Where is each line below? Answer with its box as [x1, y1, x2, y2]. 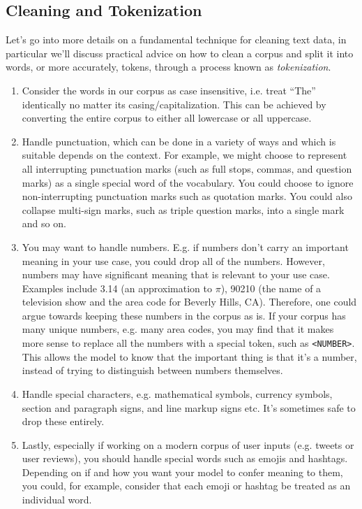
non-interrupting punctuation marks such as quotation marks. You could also [22, 189, 352, 203]
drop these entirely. [22, 414, 105, 429]
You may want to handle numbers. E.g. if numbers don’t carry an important [22, 239, 349, 254]
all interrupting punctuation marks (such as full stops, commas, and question [22, 161, 352, 175]
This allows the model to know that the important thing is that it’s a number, [22, 349, 357, 364]
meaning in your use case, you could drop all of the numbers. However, [22, 253, 325, 268]
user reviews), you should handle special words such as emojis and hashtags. [22, 451, 348, 466]
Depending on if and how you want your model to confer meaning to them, [22, 464, 343, 479]
